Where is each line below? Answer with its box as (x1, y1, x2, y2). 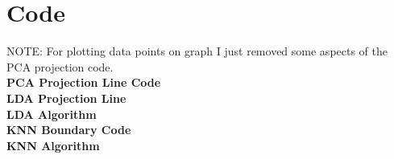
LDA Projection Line (6, 89, 126, 106)
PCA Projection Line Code (6, 74, 161, 91)
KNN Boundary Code (6, 121, 131, 138)
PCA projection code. (6, 58, 114, 75)
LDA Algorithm (6, 105, 97, 122)
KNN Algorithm (6, 137, 100, 153)
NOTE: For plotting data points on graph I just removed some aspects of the (6, 43, 388, 59)
